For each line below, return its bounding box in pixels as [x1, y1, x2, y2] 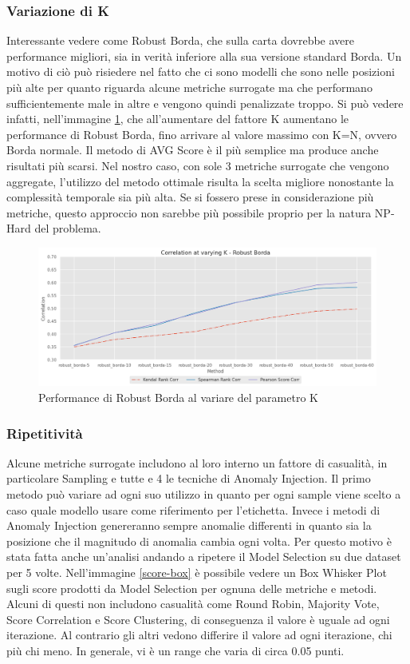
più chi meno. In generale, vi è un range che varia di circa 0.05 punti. [6, 642, 345, 658]
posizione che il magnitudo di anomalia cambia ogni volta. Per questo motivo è [6, 532, 392, 549]
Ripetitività [6, 423, 83, 443]
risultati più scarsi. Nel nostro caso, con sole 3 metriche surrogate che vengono [6, 157, 389, 173]
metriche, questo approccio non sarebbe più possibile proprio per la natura [6, 204, 372, 221]
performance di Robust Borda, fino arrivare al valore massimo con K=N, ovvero [6, 125, 397, 142]
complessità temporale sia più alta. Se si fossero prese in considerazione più [6, 189, 374, 205]
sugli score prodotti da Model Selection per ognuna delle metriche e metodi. [6, 579, 377, 596]
